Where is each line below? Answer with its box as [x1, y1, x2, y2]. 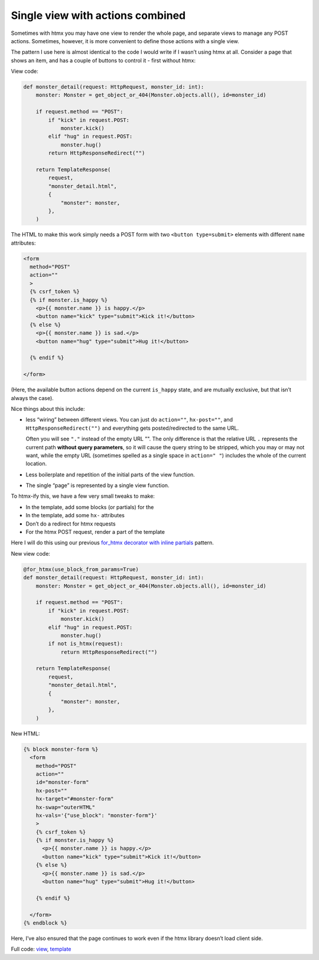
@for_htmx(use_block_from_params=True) [23, 566, 139, 573]
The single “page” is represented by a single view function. [25, 482, 170, 489]
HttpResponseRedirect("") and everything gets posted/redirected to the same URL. [25, 424, 239, 432]
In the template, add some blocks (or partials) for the [25, 503, 154, 511]
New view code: [11, 550, 50, 557]
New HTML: [11, 730, 40, 737]
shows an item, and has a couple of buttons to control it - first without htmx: [11, 57, 196, 64]
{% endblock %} [23, 919, 67, 926]
